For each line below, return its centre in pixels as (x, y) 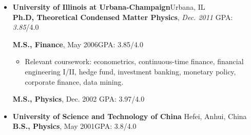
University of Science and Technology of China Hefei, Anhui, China (130, 116)
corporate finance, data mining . (74, 81)
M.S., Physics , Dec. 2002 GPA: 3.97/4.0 (79, 99)
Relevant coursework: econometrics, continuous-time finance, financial (134, 61)
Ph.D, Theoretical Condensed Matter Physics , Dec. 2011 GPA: (123, 17)
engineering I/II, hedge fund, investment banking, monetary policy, (130, 71)
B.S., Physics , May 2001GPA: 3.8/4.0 (74, 126)
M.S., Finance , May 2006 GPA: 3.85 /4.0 (78, 44)
